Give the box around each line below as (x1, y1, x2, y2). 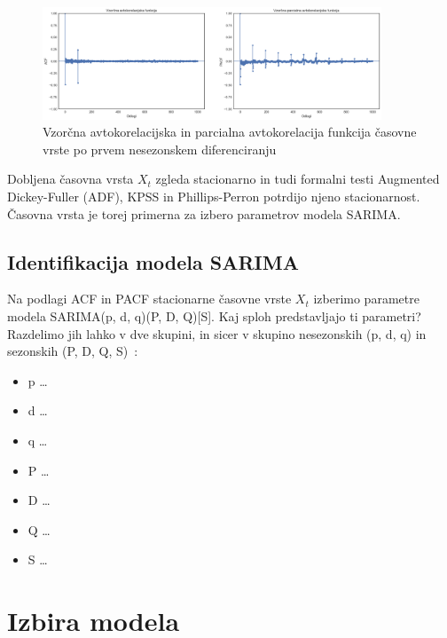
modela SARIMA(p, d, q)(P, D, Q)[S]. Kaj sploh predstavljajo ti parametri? (7, 307, 421, 326)
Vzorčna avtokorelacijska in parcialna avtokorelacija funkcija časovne (43, 122, 417, 141)
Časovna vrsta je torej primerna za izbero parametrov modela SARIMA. (7, 204, 401, 223)
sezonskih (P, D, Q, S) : (7, 342, 138, 360)
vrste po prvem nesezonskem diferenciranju (43, 139, 277, 158)
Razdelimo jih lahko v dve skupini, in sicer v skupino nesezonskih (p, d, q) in (7, 324, 427, 343)
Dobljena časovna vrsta (7, 169, 134, 188)
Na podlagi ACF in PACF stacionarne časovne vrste (7, 289, 292, 308)
